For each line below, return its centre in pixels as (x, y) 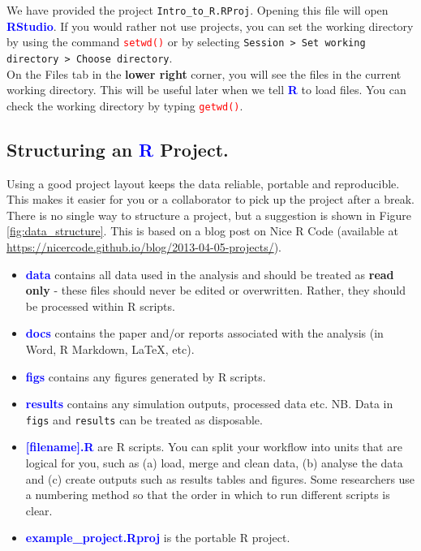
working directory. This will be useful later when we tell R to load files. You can (206, 90)
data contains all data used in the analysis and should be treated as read (210, 274)
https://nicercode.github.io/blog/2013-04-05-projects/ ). (144, 246)
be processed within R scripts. (100, 306)
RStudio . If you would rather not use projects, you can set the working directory (210, 26)
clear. (39, 510)
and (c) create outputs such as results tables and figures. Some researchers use (220, 478)
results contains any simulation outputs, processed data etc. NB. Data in (209, 404)
